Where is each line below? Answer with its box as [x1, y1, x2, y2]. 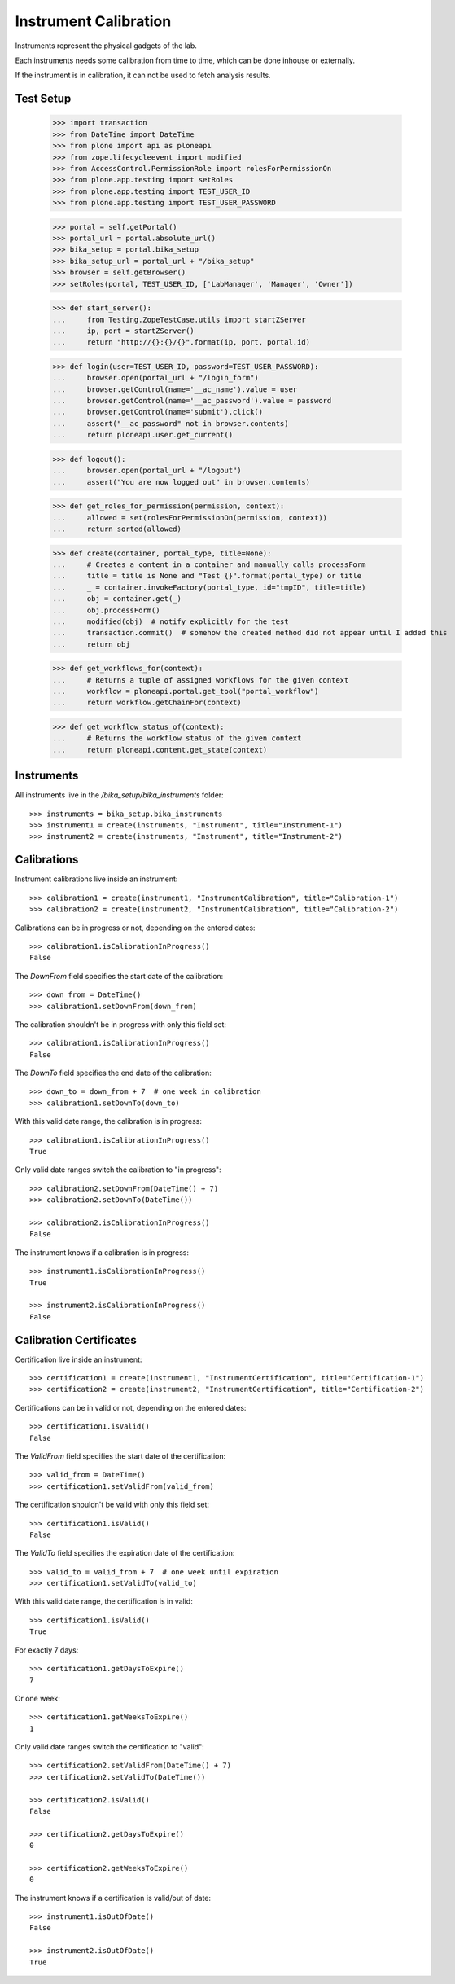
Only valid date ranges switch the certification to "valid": [15, 1741, 205, 1751]
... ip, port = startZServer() [52, 326, 195, 336]
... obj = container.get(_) [52, 595, 182, 604]
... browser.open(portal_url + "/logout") [52, 466, 242, 476]
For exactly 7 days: [15, 1645, 79, 1655]
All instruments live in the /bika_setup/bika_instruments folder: [15, 790, 224, 800]
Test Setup [15, 92, 72, 106]
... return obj [52, 639, 130, 649]
